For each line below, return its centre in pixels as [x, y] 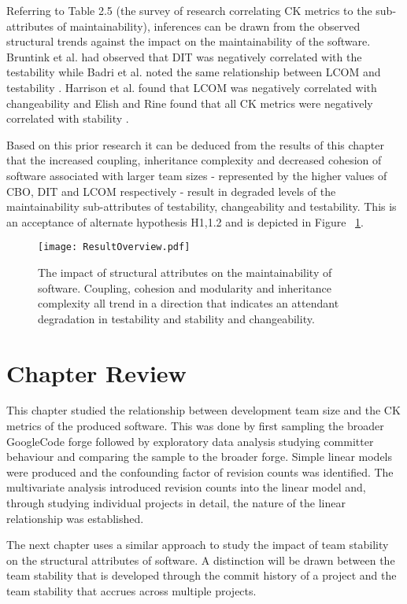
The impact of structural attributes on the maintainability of [185, 272]
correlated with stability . [68, 118]
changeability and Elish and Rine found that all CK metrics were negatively [190, 103]
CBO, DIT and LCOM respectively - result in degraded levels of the [171, 191]
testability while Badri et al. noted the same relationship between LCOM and [194, 72]
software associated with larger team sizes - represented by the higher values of [197, 175]
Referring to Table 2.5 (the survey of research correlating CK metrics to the [189, 10]
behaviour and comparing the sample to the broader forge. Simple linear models [200, 457]
